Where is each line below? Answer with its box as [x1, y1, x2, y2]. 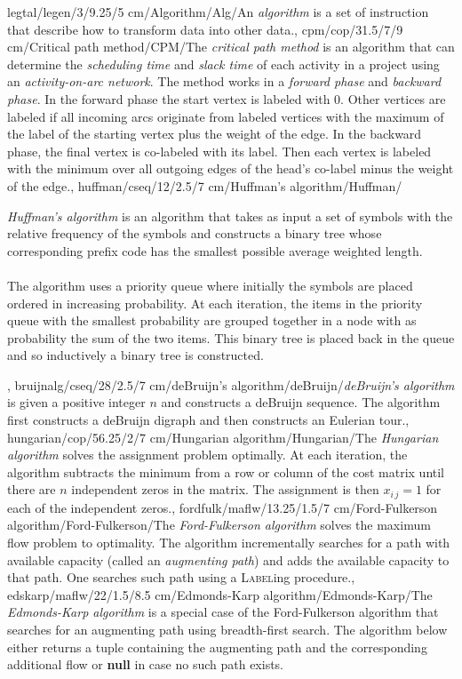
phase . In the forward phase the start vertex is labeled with [7, 89, 331, 108]
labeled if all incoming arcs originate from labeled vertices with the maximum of [7, 107, 444, 125]
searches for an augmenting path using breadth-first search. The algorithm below [7, 620, 448, 639]
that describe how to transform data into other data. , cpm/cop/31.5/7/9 [7, 20, 403, 38]
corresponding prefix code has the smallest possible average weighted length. [7, 241, 423, 260]
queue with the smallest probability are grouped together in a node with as [7, 311, 417, 330]
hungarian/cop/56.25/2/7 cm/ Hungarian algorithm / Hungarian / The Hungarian [7, 427, 439, 446]
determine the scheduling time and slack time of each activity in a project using [7, 54, 440, 73]
